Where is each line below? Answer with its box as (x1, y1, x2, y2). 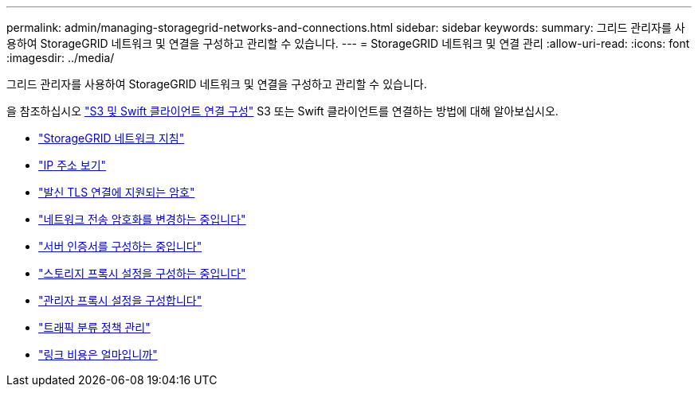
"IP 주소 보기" (38, 158, 107, 172)
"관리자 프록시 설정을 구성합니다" (38, 294, 202, 307)
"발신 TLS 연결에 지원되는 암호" (38, 185, 195, 199)
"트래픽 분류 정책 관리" (38, 321, 151, 334)
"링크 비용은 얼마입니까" (38, 348, 158, 361)
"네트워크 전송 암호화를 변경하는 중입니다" (38, 212, 246, 226)
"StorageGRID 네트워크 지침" (38, 131, 185, 145)
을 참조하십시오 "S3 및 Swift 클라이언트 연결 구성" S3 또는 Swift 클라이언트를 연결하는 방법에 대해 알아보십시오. (6, 104, 559, 118)
